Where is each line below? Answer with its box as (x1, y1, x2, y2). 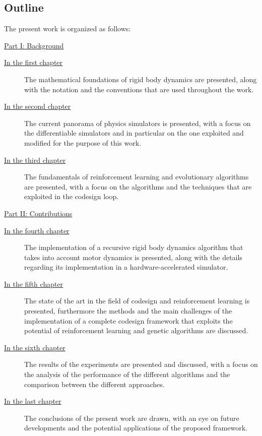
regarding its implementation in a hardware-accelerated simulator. (24, 262, 228, 272)
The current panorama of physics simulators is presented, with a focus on (24, 117, 251, 128)
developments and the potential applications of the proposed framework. (24, 422, 247, 433)
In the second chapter (4, 101, 71, 111)
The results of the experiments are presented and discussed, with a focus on (24, 359, 258, 369)
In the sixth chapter (4, 342, 65, 352)
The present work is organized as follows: (4, 23, 131, 34)
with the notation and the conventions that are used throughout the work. (24, 84, 254, 94)
